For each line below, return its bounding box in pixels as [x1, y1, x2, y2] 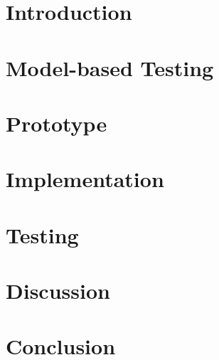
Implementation [6, 164, 164, 194]
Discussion [6, 276, 110, 305]
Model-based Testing [6, 53, 214, 82]
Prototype [6, 108, 107, 137]
